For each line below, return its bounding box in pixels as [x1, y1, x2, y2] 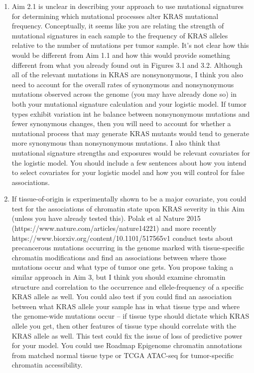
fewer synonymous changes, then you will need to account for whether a [11, 118, 231, 129]
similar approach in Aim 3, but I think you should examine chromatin [11, 272, 226, 282]
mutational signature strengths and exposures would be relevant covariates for [11, 147, 251, 158]
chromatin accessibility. [11, 360, 83, 370]
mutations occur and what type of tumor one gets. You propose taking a [11, 262, 234, 272]
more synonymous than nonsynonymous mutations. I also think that [11, 138, 221, 148]
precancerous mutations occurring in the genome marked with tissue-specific [11, 242, 245, 253]
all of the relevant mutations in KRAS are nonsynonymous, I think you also [11, 69, 243, 80]
